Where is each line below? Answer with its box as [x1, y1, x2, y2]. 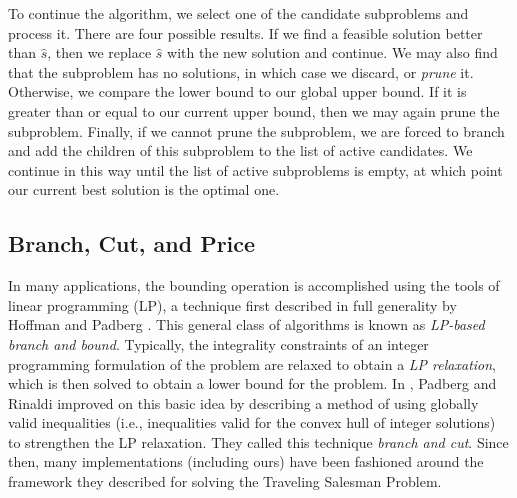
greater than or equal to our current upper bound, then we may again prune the [8, 100, 500, 121]
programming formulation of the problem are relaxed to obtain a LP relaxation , [8, 353, 497, 374]
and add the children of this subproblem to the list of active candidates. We [8, 140, 473, 161]
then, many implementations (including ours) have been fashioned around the [8, 451, 484, 472]
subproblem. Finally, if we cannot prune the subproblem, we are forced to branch [8, 120, 505, 141]
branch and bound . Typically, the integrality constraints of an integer [8, 333, 429, 354]
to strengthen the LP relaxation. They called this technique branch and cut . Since [8, 431, 509, 452]
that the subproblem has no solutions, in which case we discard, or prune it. [8, 61, 474, 82]
